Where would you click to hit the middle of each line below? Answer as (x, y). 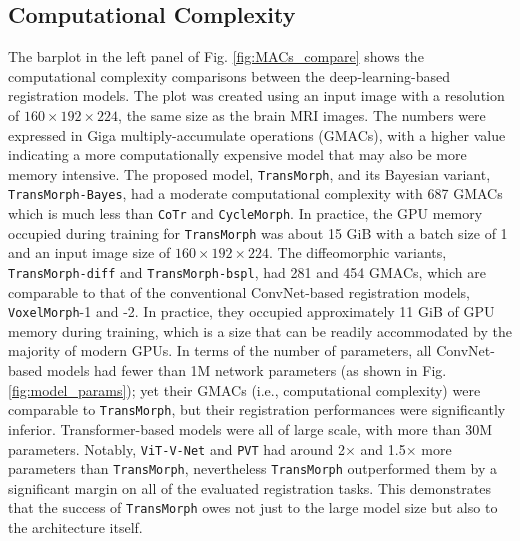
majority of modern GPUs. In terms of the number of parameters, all (220, 350)
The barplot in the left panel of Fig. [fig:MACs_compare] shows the (216, 56)
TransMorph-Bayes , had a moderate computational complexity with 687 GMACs (255, 193)
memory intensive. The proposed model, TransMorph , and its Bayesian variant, (249, 173)
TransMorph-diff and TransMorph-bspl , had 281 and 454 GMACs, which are (247, 271)
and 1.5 (383, 448)
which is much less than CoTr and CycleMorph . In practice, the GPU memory (245, 213)
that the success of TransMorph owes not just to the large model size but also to (253, 507)
